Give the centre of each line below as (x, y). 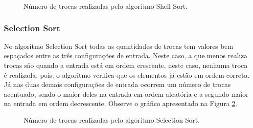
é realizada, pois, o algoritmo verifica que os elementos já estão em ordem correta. (127, 75)
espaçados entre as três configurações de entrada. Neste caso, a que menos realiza (126, 55)
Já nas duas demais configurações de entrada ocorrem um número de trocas (117, 84)
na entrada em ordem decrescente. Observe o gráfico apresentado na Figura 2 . (121, 103)
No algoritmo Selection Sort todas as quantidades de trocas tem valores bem (119, 46)
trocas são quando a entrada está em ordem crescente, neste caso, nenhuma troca (126, 65)
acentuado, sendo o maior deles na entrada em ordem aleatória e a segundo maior (126, 94)
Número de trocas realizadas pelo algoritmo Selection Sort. (112, 119)
